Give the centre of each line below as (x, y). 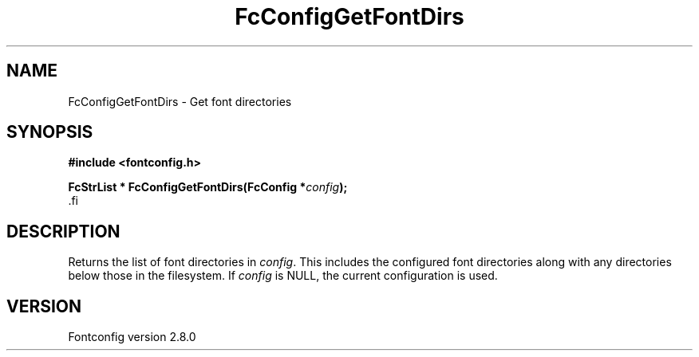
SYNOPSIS (50, 132)
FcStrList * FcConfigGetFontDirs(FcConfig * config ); (208, 187)
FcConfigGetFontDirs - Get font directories (180, 101)
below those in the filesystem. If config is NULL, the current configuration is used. (283, 276)
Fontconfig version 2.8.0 (132, 337)
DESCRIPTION (63, 231)
